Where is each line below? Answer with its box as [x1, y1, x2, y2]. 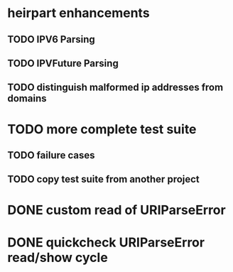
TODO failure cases [7, 149, 95, 161]
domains [7, 92, 47, 104]
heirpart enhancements [7, 5, 151, 21]
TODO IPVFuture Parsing [7, 57, 119, 69]
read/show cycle [7, 249, 108, 266]
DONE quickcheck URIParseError [7, 234, 205, 250]
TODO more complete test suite [7, 121, 197, 137]
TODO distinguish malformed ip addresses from [7, 82, 224, 94]
